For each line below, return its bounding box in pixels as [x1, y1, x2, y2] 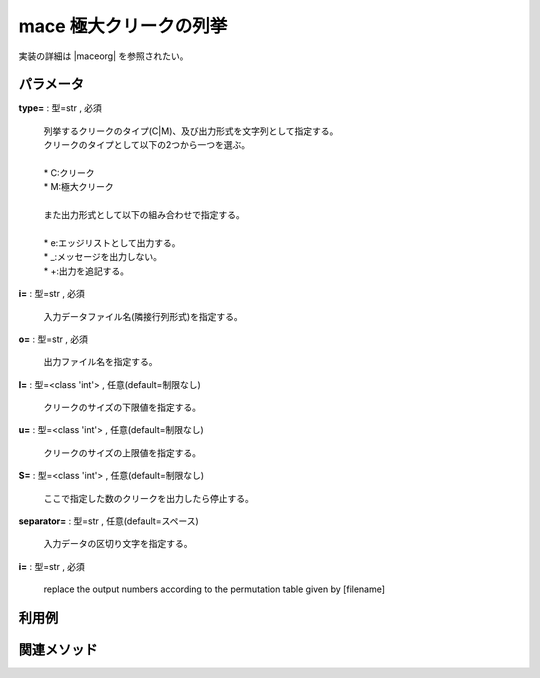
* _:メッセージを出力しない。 [43, 251, 163, 263]
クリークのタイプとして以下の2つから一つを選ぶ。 [43, 139, 251, 151]
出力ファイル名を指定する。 [43, 356, 158, 368]
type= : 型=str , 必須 [18, 102, 102, 114]
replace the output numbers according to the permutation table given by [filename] [43, 583, 385, 595]
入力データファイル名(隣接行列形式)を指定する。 [43, 310, 244, 322]
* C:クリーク [43, 167, 95, 179]
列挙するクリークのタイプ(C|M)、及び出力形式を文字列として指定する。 [43, 125, 339, 137]
